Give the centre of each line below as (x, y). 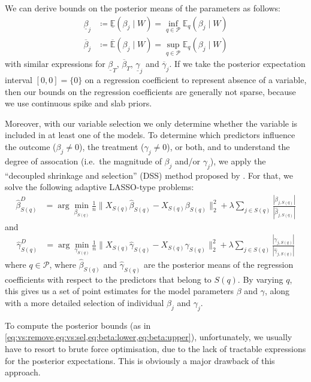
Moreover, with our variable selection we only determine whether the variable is (151, 123)
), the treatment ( (111, 147)
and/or (188, 161)
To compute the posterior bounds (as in (78, 325)
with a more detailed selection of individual (84, 303)
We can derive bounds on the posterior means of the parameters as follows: (143, 8)
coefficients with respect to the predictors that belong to (108, 279)
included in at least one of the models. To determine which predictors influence (150, 135)
